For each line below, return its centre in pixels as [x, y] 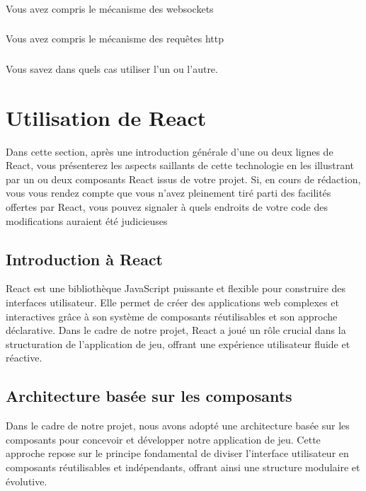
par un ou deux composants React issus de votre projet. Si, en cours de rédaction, [183, 179]
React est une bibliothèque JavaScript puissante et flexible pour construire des [176, 288]
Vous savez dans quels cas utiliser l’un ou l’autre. [112, 68]
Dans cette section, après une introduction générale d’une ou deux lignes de [170, 151]
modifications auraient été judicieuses [87, 220]
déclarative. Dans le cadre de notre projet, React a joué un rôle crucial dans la [176, 330]
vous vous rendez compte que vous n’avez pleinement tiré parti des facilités [168, 193]
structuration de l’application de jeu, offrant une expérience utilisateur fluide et [178, 343]
